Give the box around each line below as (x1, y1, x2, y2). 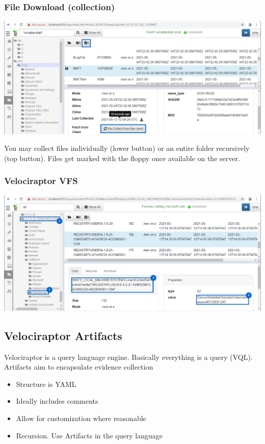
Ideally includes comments (16, 396, 98, 406)
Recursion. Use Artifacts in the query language (16, 430, 163, 440)
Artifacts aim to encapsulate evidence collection (4, 361, 153, 372)
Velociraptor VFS (4, 174, 78, 187)
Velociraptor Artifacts (4, 327, 122, 343)
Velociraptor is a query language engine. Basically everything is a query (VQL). (4, 351, 253, 362)
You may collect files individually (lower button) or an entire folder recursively (4, 143, 250, 153)
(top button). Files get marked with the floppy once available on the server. (4, 152, 240, 163)
